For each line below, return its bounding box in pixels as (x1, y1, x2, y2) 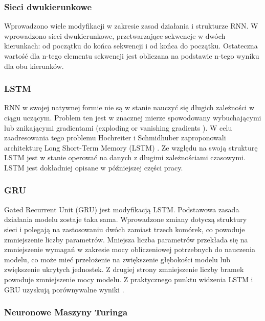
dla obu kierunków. (4, 60, 64, 71)
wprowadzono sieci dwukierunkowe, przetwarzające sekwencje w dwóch (4, 30, 226, 41)
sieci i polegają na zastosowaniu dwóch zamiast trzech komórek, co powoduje (4, 224, 245, 234)
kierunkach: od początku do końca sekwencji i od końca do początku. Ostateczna (4, 40, 258, 51)
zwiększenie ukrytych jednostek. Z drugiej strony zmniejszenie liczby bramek (4, 264, 244, 275)
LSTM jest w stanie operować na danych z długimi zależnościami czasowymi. (4, 152, 246, 163)
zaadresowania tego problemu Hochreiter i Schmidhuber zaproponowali (4, 132, 226, 143)
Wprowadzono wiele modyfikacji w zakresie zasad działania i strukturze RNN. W (4, 20, 258, 31)
